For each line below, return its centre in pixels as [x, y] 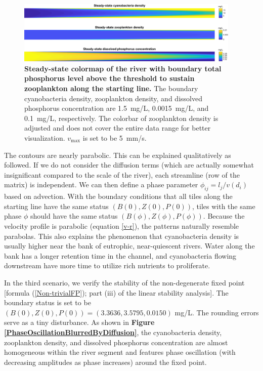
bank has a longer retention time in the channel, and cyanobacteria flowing [120, 255]
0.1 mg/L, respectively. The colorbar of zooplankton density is [121, 118]
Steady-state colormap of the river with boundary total [123, 68]
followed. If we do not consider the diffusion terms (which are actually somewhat [129, 165]
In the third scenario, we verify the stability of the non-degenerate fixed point [124, 282]
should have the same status [74, 216]
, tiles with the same [224, 206]
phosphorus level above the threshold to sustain [109, 78]
